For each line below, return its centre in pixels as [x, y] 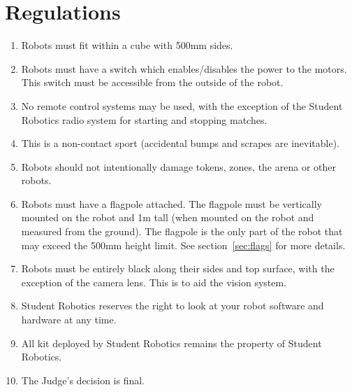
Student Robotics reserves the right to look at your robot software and [173, 306]
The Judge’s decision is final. [83, 380]
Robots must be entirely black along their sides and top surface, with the [178, 268]
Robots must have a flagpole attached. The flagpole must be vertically [171, 203]
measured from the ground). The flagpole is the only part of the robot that [182, 231]
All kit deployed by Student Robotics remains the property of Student [171, 343]
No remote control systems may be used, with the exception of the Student [182, 105]
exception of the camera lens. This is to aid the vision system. [154, 282]
